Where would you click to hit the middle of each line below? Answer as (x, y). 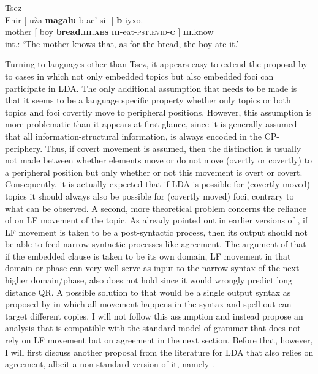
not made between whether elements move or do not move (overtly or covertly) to (159, 160)
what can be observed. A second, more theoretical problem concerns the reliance (156, 208)
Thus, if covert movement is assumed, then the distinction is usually (173, 148)
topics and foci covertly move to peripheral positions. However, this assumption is (158, 112)
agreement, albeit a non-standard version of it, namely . (110, 364)
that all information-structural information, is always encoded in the (133, 136)
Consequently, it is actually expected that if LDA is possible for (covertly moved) (157, 184)
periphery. (24, 148)
